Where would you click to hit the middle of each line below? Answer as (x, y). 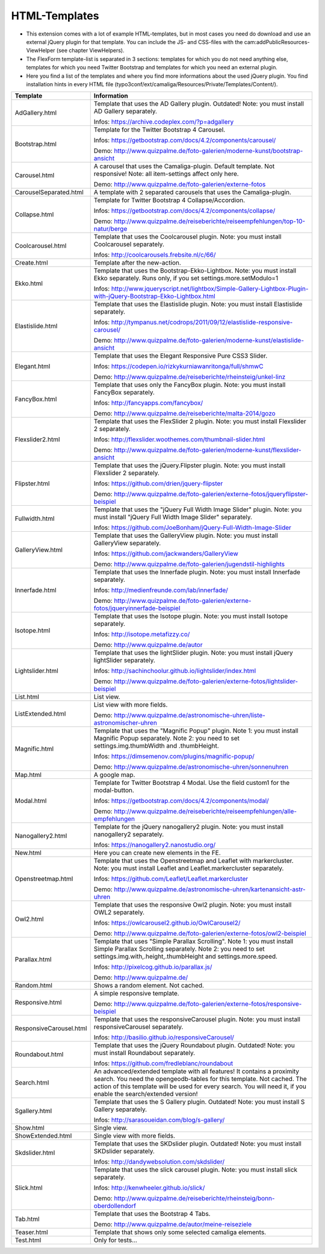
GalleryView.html (39, 550)
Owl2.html (29, 919)
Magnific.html (34, 749)
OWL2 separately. (119, 912)
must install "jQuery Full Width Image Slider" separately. (173, 517)
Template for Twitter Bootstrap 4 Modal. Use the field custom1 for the (192, 783)
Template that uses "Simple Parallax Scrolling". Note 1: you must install (193, 942)
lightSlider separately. (125, 660)
